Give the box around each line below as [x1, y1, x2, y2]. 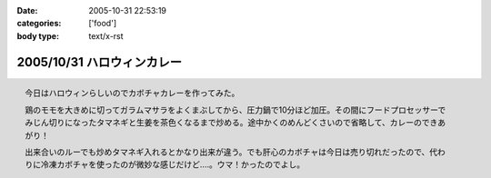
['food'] [88, 18, 117, 29]
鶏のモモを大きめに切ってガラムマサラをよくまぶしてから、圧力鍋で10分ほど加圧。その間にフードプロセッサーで [25, 104, 446, 115]
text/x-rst [88, 30, 124, 41]
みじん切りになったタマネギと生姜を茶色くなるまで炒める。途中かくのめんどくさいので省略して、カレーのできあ [25, 117, 446, 128]
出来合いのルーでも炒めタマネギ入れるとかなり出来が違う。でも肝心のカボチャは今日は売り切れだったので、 [25, 146, 430, 158]
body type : [16, 30, 59, 41]
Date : [16, 5, 38, 15]
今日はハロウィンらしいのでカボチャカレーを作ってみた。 [25, 87, 240, 99]
